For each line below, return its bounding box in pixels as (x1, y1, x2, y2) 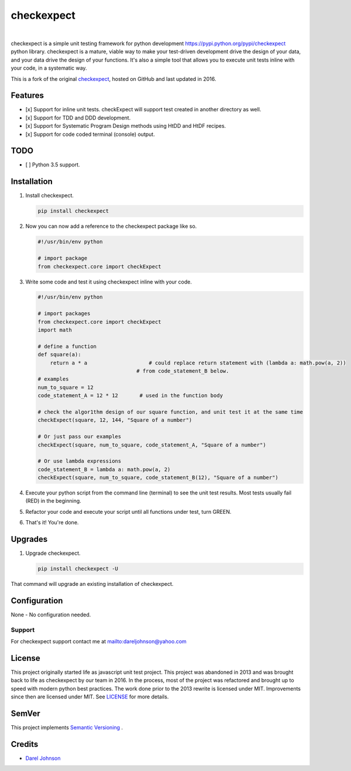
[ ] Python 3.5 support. (25, 161, 80, 168)
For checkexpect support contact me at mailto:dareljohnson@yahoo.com (11, 638, 187, 645)
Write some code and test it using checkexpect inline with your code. (25, 278, 192, 285)
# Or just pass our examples (37, 434, 122, 440)
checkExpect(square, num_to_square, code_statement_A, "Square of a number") (37, 441, 266, 448)
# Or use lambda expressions (37, 458, 122, 465)
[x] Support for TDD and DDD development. (25, 114, 131, 121)
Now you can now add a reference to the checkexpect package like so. (25, 223, 197, 230)
